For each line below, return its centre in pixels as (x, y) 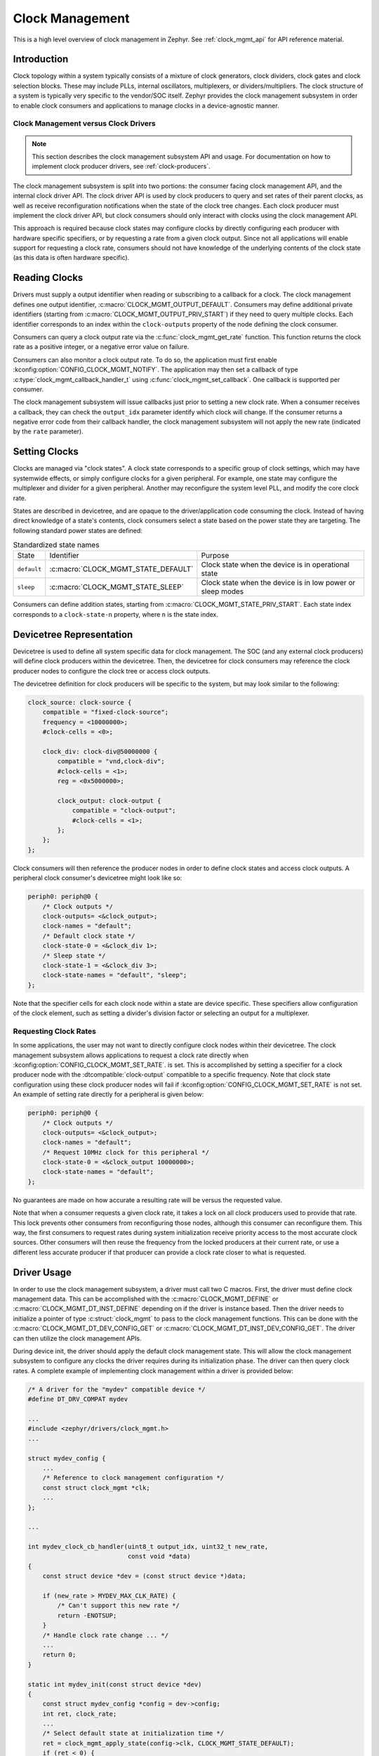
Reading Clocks (48, 278)
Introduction (41, 59)
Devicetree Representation (73, 635)
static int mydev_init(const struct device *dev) (115, 1684)
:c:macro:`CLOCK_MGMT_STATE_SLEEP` (117, 587)
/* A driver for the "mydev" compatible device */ (117, 1389)
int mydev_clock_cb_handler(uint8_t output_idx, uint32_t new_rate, (148, 1547)
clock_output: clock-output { (109, 800)
